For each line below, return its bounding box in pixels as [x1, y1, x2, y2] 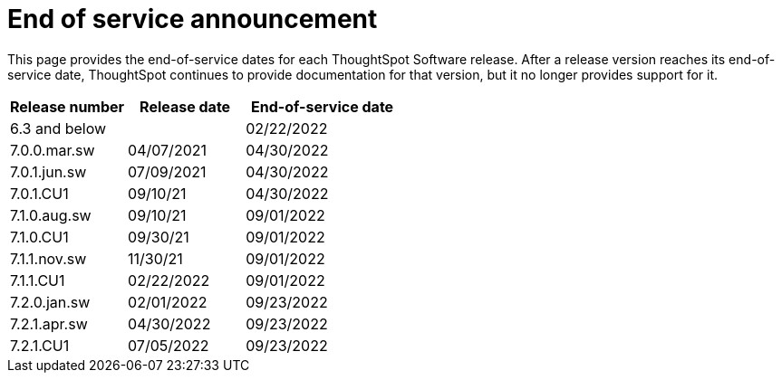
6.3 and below [10, 119, 107, 138]
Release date [140, 97, 231, 116]
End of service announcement [7, 4, 378, 34]
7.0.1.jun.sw [10, 162, 87, 181]
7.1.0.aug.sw [10, 205, 92, 224]
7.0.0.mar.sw [10, 140, 95, 159]
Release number [10, 97, 125, 116]
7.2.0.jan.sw [10, 292, 91, 311]
